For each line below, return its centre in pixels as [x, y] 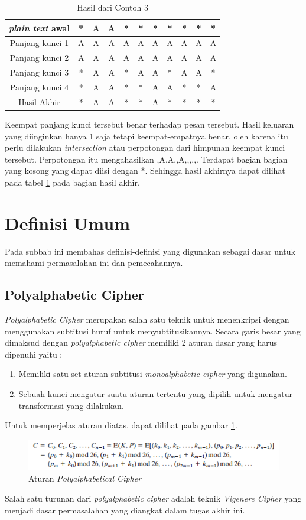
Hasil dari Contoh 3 [113, 7]
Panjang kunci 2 [39, 58]
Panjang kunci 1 [39, 43]
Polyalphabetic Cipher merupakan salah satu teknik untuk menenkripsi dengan [147, 319]
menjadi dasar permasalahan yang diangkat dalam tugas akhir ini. [125, 510]
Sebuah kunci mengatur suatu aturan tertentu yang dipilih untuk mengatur [155, 393]
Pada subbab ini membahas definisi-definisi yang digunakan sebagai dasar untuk [150, 251]
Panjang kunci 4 [39, 87]
